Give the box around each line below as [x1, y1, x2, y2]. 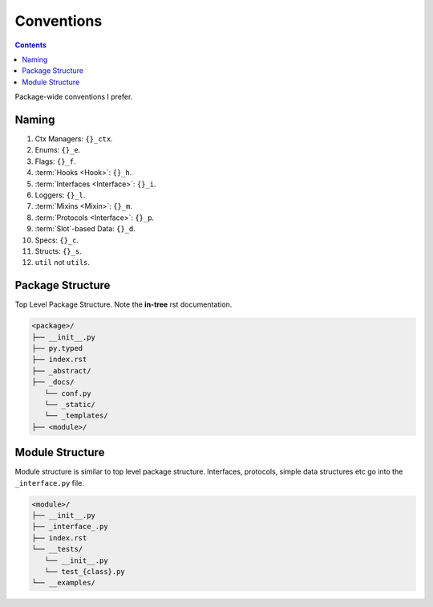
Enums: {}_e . [34, 145, 81, 155]
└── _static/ [44, 400, 96, 409]
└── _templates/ [44, 411, 108, 421]
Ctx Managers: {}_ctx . [34, 134, 114, 144]
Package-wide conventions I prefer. [14, 92, 133, 102]
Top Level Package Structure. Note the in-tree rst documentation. [14, 299, 233, 309]
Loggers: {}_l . [34, 189, 86, 200]
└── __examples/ [31, 578, 96, 588]
